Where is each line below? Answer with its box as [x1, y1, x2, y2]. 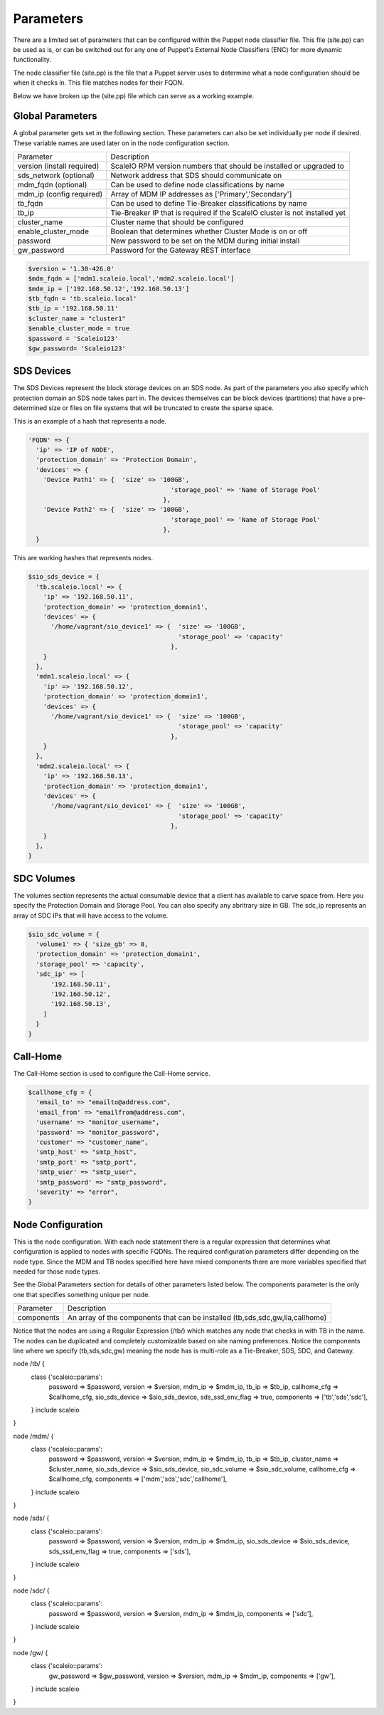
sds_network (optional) [17, 171, 95, 181]
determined [13, 404, 48, 412]
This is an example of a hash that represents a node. [13, 416, 167, 425]
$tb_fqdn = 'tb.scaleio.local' [28, 294, 138, 303]
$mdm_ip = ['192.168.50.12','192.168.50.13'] [28, 285, 190, 293]
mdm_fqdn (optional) [17, 180, 87, 190]
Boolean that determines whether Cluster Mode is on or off [110, 226, 308, 236]
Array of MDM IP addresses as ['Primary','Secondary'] [110, 189, 292, 199]
